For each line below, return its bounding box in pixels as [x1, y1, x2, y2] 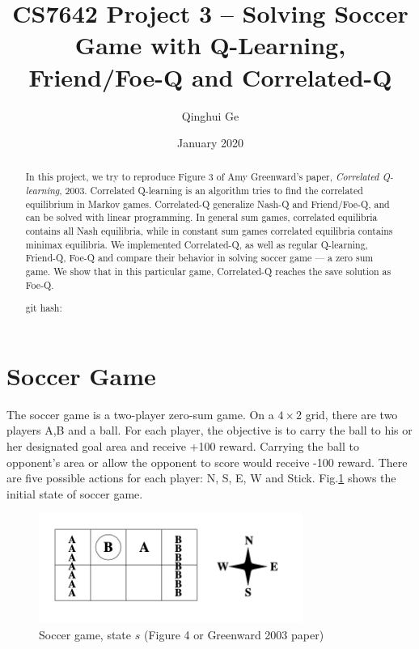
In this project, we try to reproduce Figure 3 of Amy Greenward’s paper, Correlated [25, 170, 379, 184]
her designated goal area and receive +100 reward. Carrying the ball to [6, 438, 359, 455]
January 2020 [177, 134, 243, 151]
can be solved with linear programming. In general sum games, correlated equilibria [25, 210, 378, 224]
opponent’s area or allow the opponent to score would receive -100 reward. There [6, 453, 408, 470]
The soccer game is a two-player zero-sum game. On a [6, 405, 274, 422]
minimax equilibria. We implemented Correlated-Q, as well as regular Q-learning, [25, 237, 368, 251]
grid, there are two [305, 405, 398, 422]
